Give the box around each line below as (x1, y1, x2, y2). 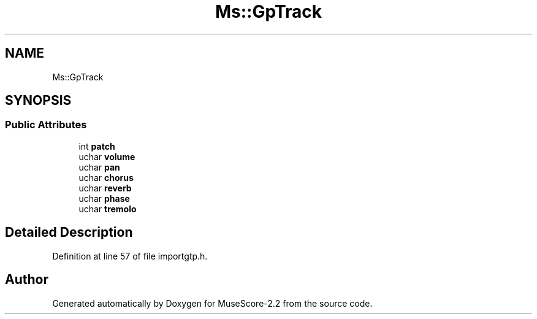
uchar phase (78, 193, 130, 204)
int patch (78, 140, 115, 152)
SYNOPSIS (5, 93, 72, 109)
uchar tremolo (78, 203, 137, 214)
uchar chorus (78, 172, 134, 183)
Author (5, 272, 48, 288)
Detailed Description (5, 225, 133, 240)
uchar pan (78, 161, 120, 172)
